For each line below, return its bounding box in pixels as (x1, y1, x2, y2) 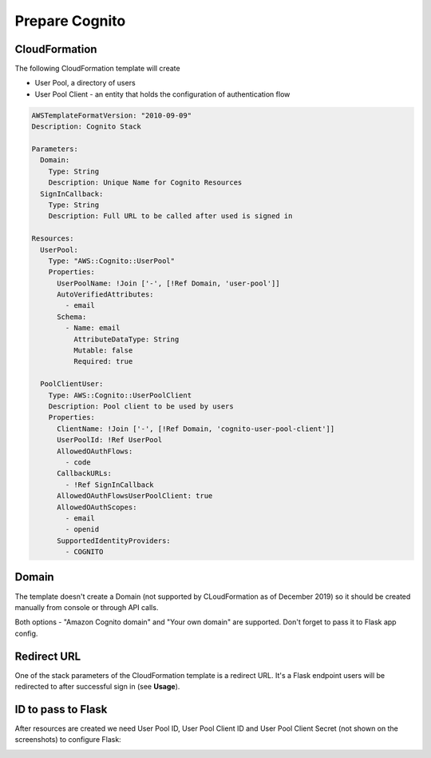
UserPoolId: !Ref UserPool (57, 436, 163, 445)
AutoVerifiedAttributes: (57, 290, 155, 299)
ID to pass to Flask (14, 702, 108, 716)
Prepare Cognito (14, 12, 126, 30)
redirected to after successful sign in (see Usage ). (14, 682, 180, 692)
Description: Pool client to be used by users (48, 401, 235, 411)
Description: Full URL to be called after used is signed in (48, 212, 293, 221)
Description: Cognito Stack (31, 122, 141, 131)
